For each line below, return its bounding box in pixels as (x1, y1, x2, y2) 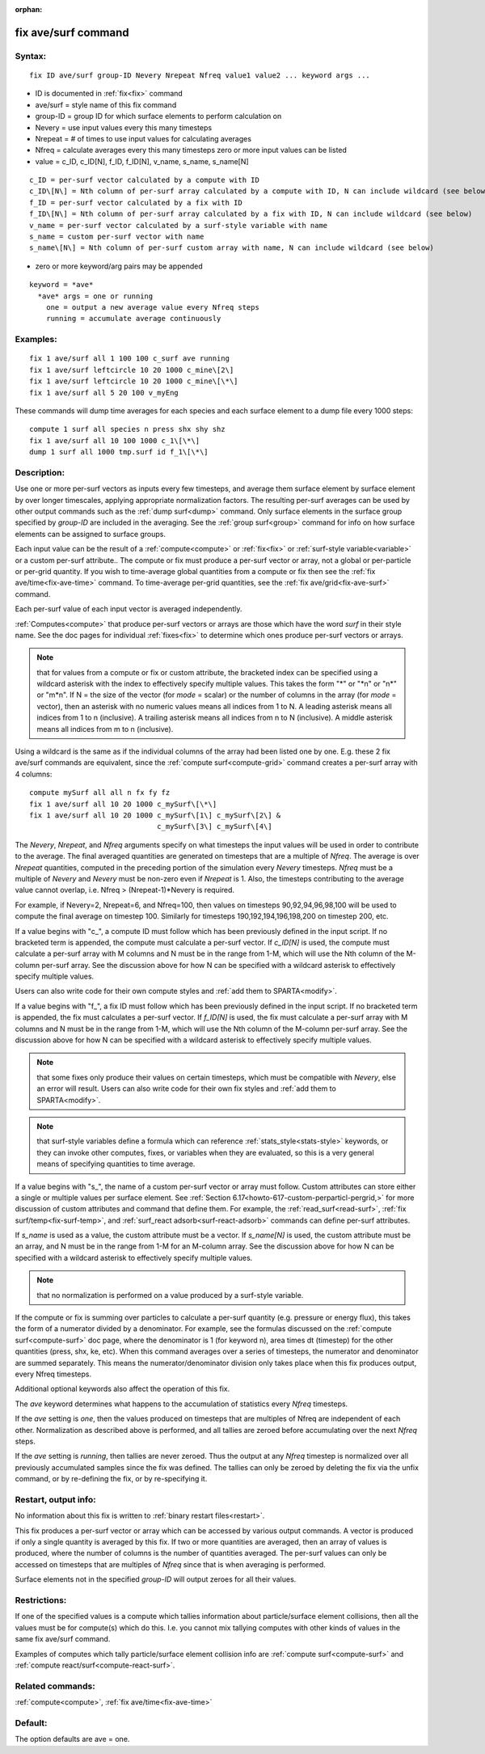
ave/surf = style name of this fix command (35, 99, 177, 109)
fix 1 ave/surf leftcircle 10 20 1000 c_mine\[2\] (29, 365, 234, 374)
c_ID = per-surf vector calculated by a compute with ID (29, 175, 260, 185)
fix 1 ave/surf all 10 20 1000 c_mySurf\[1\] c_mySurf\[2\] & (29, 810, 281, 820)
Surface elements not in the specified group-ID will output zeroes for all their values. (15, 1574, 297, 1584)
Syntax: (15, 50, 47, 61)
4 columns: (15, 769, 53, 779)
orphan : (15, 5, 43, 14)
